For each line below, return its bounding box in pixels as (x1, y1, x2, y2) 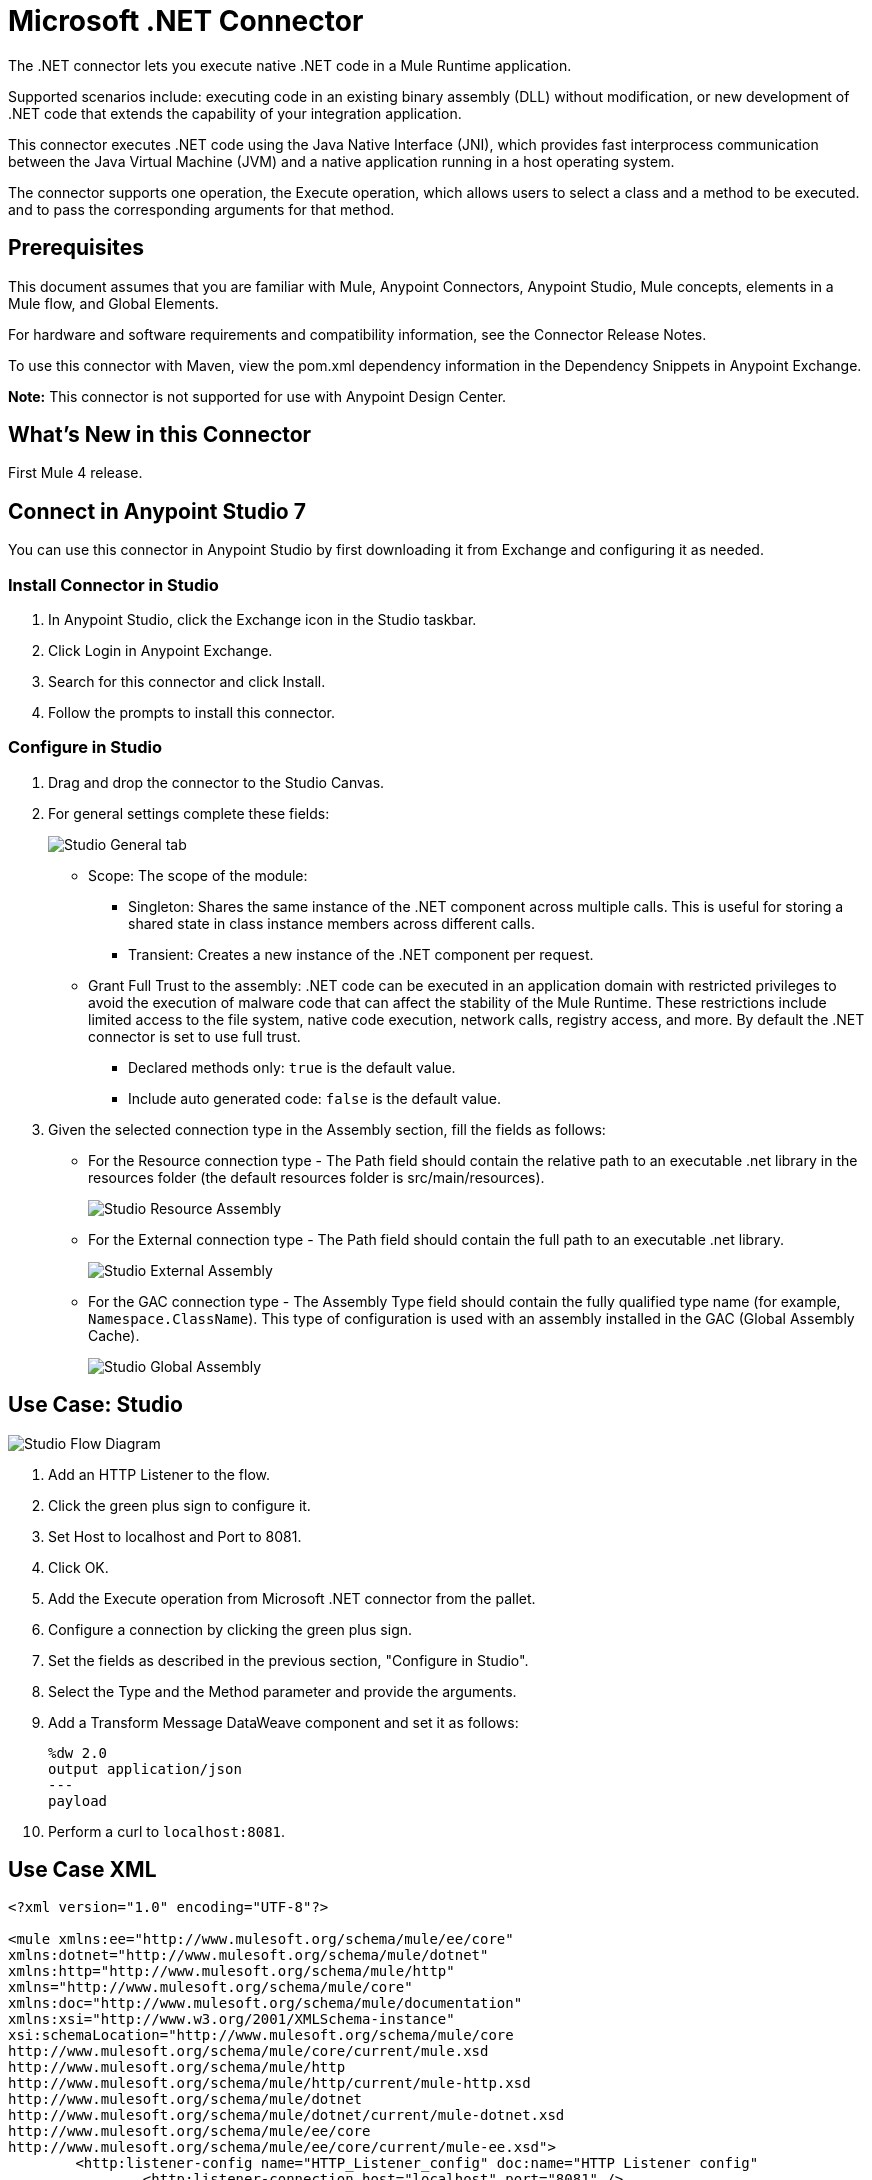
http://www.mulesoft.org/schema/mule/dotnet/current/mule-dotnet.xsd (8, 2107, 565, 2124)
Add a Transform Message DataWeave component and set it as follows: (48, 1713, 519, 1731)
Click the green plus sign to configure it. (48, 1496, 311, 1514)
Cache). (88, 1326, 140, 1344)
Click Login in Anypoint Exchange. (48, 642, 273, 660)
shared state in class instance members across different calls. (128, 914, 535, 932)
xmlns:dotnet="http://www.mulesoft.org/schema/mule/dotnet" (8, 1947, 489, 1964)
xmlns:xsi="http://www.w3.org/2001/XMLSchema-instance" (8, 2011, 455, 2028)
